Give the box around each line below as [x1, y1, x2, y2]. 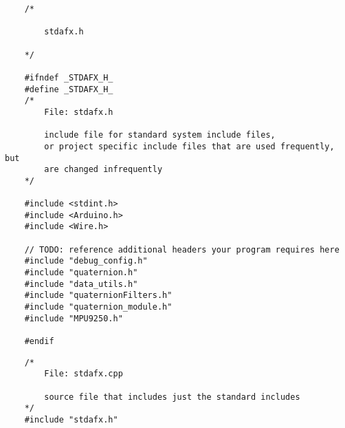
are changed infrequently [44, 164, 163, 175]
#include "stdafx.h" [24, 414, 118, 425]
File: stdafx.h [44, 107, 113, 117]
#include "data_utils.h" [24, 279, 138, 289]
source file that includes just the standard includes [44, 392, 300, 402]
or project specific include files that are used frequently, [44, 141, 335, 151]
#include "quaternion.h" [24, 268, 138, 278]
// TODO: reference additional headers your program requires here [24, 244, 340, 255]
